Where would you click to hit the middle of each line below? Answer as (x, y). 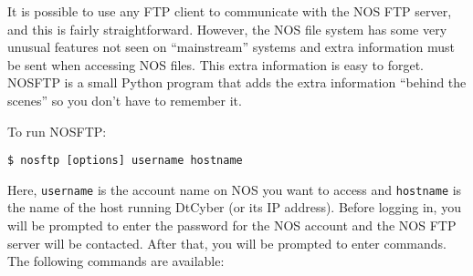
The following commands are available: (116, 261)
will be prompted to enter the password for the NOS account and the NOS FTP (232, 225)
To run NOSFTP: (57, 131)
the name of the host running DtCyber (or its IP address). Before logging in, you (234, 207)
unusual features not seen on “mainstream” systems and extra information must (231, 47)
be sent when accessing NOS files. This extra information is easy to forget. (216, 64)
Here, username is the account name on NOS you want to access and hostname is (235, 189)
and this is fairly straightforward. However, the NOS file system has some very (227, 29)
